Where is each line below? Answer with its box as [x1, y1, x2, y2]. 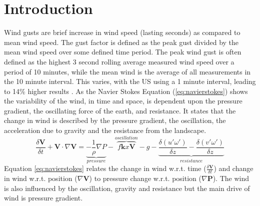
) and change [213, 163, 253, 173]
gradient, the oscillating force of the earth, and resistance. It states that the [4, 105, 236, 115]
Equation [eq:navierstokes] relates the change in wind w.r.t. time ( [4, 163, 206, 173]
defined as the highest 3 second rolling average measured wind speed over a [4, 56, 234, 66]
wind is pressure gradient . [4, 192, 83, 203]
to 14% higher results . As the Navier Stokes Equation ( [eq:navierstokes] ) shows [4, 85, 248, 96]
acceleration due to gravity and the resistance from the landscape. [4, 125, 206, 135]
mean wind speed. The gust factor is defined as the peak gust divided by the [4, 36, 239, 47]
